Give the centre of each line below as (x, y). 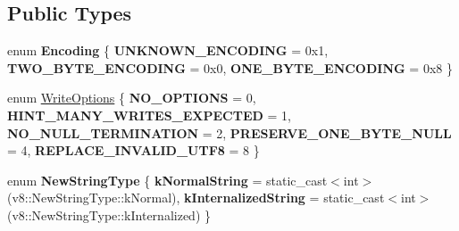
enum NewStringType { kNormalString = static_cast (167, 180)
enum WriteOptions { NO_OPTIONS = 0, (132, 98)
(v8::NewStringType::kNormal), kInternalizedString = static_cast (196, 198)
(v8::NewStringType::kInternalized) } (109, 214)
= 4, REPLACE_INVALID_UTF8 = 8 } (134, 150)
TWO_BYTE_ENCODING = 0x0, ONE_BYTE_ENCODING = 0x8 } (230, 67)
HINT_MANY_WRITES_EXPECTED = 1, (149, 115)
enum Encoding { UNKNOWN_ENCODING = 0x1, (168, 50)
